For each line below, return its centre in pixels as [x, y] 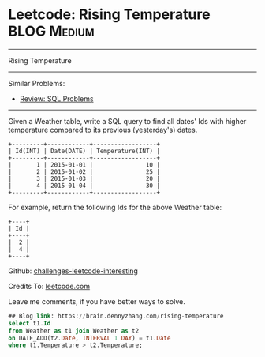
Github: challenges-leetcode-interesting [73, 271]
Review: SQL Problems [56, 98]
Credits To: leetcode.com [49, 286]
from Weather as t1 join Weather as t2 [74, 331]
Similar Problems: [37, 83]
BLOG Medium [51, 31]
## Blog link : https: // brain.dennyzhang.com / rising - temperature [116, 316]
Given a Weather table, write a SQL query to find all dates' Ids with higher [127, 121]
